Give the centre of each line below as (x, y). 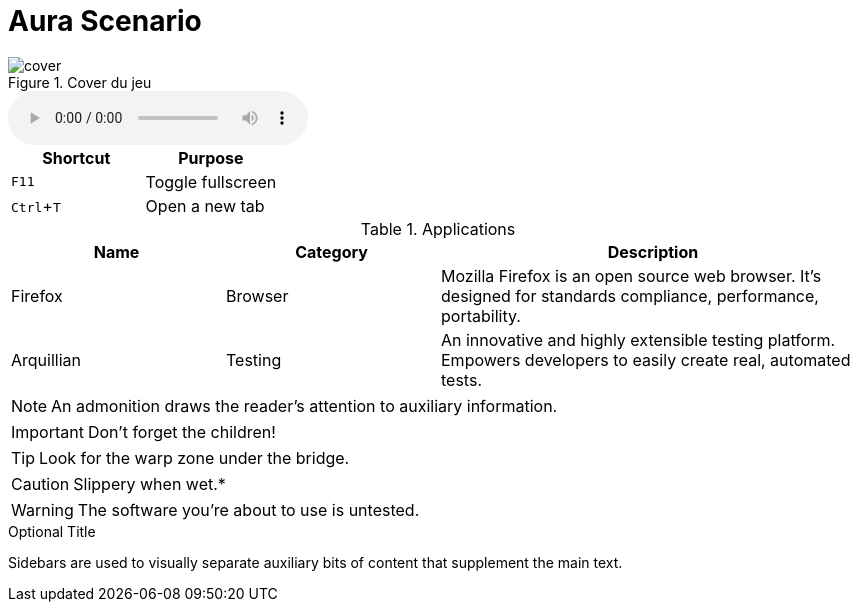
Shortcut (76, 157)
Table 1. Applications (438, 228)
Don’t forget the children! (181, 431)
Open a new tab (205, 205)
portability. (481, 315)
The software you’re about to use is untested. (248, 509)
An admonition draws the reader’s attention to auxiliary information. (304, 405)
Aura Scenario (105, 21)
